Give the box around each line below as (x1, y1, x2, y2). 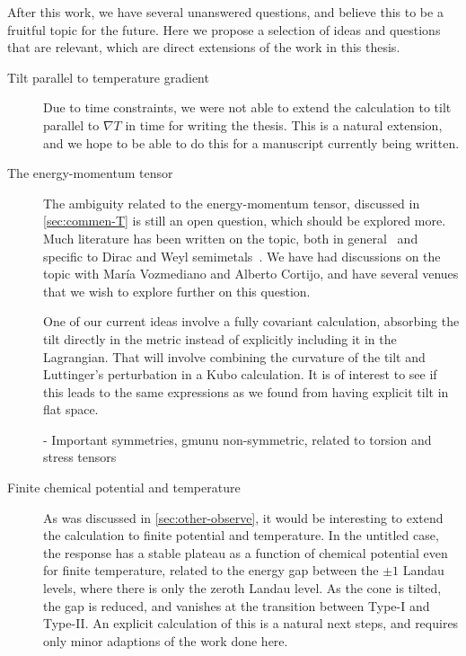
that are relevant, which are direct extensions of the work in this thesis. (7, 38, 400, 57)
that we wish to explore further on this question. (43, 281, 311, 300)
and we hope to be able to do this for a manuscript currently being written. (43, 133, 460, 152)
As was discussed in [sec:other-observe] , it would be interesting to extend (43, 508, 444, 527)
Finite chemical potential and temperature (7, 478, 241, 497)
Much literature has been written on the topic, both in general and (43, 228, 418, 247)
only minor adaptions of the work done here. (43, 631, 288, 650)
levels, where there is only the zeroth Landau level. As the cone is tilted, (43, 579, 442, 598)
